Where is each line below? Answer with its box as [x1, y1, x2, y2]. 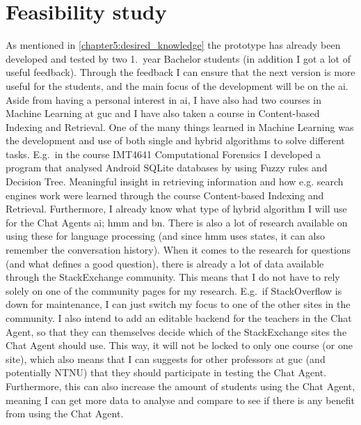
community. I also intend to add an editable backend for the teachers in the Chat [6, 311, 352, 325]
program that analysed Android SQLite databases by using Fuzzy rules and [6, 160, 328, 175]
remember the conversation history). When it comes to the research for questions [6, 242, 351, 257]
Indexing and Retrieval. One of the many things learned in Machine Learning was [6, 119, 354, 134]
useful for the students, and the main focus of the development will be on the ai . [6, 78, 348, 93]
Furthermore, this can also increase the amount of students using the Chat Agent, [6, 378, 355, 393]
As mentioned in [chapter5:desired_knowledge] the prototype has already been [6, 38, 341, 52]
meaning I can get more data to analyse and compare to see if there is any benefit [6, 392, 355, 407]
